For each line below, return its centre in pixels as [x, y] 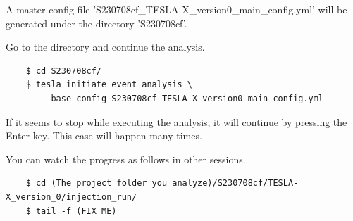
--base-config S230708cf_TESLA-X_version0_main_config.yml [182, 98]
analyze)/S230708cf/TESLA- [235, 183]
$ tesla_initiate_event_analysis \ [109, 85]
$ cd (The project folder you [97, 183]
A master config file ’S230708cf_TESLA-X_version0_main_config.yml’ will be [176, 9]
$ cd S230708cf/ [64, 71]
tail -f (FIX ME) [76, 211]
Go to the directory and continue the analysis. [105, 47]
